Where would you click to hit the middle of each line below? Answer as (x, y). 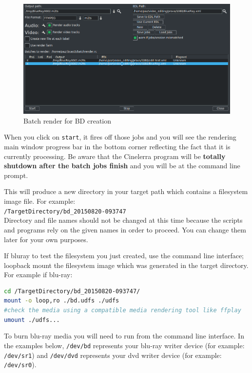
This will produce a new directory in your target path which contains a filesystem (126, 191)
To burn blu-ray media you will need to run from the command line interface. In (124, 336)
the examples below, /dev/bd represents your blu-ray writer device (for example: (124, 345)
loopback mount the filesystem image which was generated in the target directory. (126, 265)
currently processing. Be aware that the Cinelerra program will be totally (115, 156)
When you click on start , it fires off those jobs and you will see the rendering (120, 137)
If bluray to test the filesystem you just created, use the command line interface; (124, 256)
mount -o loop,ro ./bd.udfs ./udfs (62, 301)
